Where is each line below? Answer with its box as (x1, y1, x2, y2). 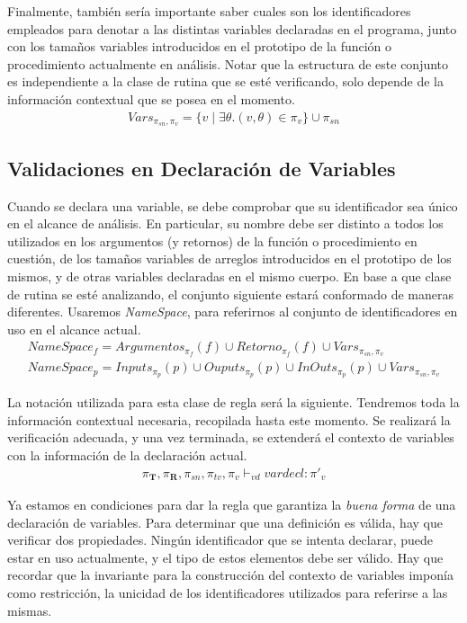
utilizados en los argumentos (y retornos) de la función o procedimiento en (7, 231, 418, 250)
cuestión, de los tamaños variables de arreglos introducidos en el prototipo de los (7, 249, 452, 268)
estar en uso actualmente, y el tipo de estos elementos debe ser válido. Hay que (7, 547, 444, 566)
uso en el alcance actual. (7, 319, 141, 338)
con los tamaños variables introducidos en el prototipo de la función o (7, 37, 392, 56)
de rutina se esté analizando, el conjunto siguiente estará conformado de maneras (7, 284, 454, 303)
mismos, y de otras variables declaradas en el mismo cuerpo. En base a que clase (7, 267, 452, 286)
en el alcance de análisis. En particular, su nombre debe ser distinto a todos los (7, 214, 444, 233)
